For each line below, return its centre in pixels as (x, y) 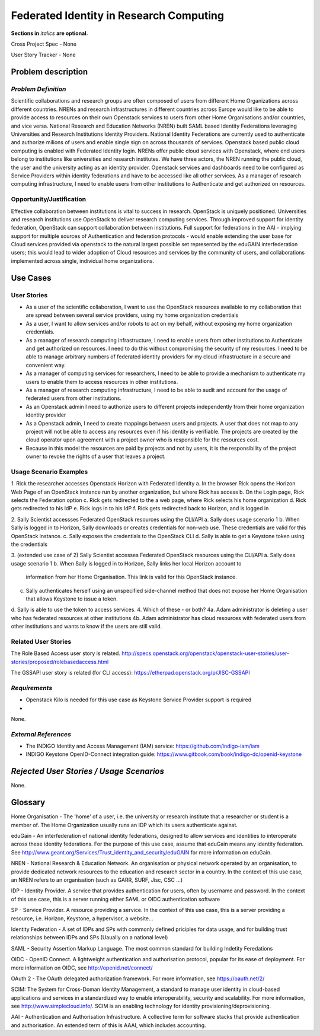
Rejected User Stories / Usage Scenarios (88, 771)
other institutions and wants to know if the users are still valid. (87, 627)
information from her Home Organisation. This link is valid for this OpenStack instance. (131, 577)
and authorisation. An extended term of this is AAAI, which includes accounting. (109, 1025)
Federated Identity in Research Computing (118, 15)
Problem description (49, 72)
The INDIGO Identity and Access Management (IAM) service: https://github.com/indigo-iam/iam (143, 746)
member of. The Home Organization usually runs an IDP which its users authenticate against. (124, 825)
